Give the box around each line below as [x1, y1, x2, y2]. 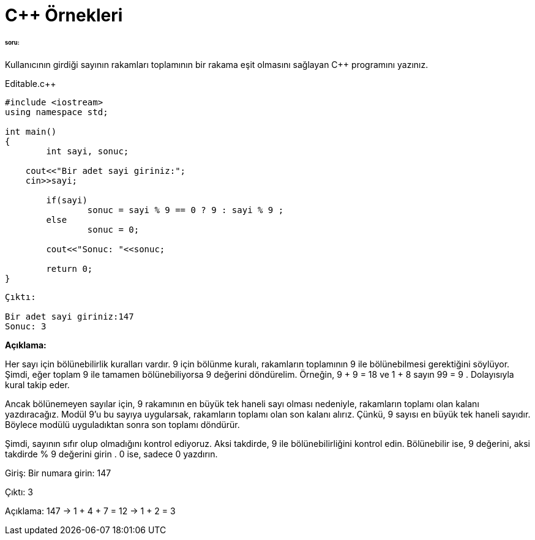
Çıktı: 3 [5, 486, 33, 497]
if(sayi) [46, 195, 88, 205]
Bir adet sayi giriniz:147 [5, 311, 134, 321]
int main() [5, 126, 57, 137]
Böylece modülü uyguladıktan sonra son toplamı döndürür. [5, 419, 240, 430]
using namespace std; [5, 107, 108, 117]
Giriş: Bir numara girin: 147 [5, 467, 111, 478]
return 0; [46, 263, 93, 274]
